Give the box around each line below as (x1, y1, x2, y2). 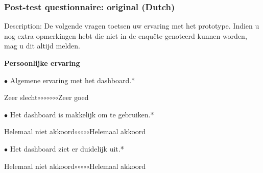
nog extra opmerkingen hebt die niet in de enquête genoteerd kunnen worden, (4, 30, 247, 41)
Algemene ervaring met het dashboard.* (10, 75, 135, 85)
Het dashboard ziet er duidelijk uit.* (10, 143, 124, 154)
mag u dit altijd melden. (4, 40, 80, 51)
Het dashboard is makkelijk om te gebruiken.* (10, 109, 154, 119)
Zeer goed (58, 92, 89, 103)
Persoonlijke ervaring (4, 58, 80, 68)
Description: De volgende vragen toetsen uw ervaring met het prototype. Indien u (4, 20, 259, 31)
